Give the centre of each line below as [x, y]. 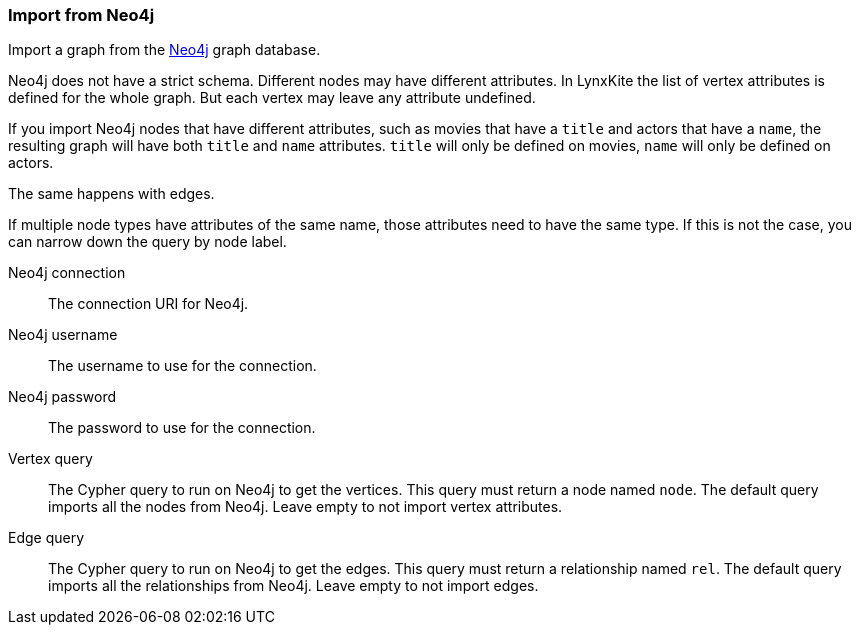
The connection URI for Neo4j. [148, 304]
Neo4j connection [67, 273]
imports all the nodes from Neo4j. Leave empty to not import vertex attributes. [305, 507]
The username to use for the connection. [182, 366]
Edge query [46, 538]
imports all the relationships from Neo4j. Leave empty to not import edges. [293, 586]
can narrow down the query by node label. [147, 242]
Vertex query [50, 459]
